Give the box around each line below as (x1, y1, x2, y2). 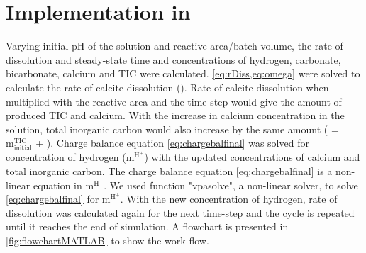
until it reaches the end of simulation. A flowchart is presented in (6, 219, 289, 234)
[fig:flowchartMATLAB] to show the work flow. (6, 233, 209, 247)
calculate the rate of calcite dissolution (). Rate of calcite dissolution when (6, 79, 329, 94)
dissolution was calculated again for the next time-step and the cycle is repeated (6, 205, 355, 220)
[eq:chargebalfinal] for (6, 191, 99, 206)
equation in (33, 177, 82, 192)
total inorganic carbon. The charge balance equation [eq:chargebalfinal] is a (6, 164, 333, 179)
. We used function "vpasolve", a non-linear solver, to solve (104, 177, 358, 192)
